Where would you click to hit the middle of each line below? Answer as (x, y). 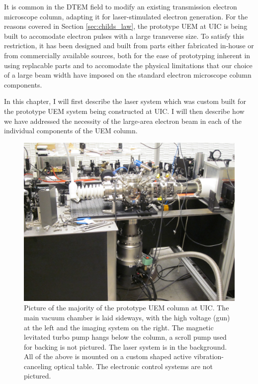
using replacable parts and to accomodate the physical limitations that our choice (128, 65)
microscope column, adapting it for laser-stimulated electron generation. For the (126, 16)
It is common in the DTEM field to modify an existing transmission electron (121, 6)
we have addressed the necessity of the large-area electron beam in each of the (123, 121)
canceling (38, 366)
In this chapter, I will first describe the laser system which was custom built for (125, 101)
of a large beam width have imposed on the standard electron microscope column (128, 75)
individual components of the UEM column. (71, 131)
